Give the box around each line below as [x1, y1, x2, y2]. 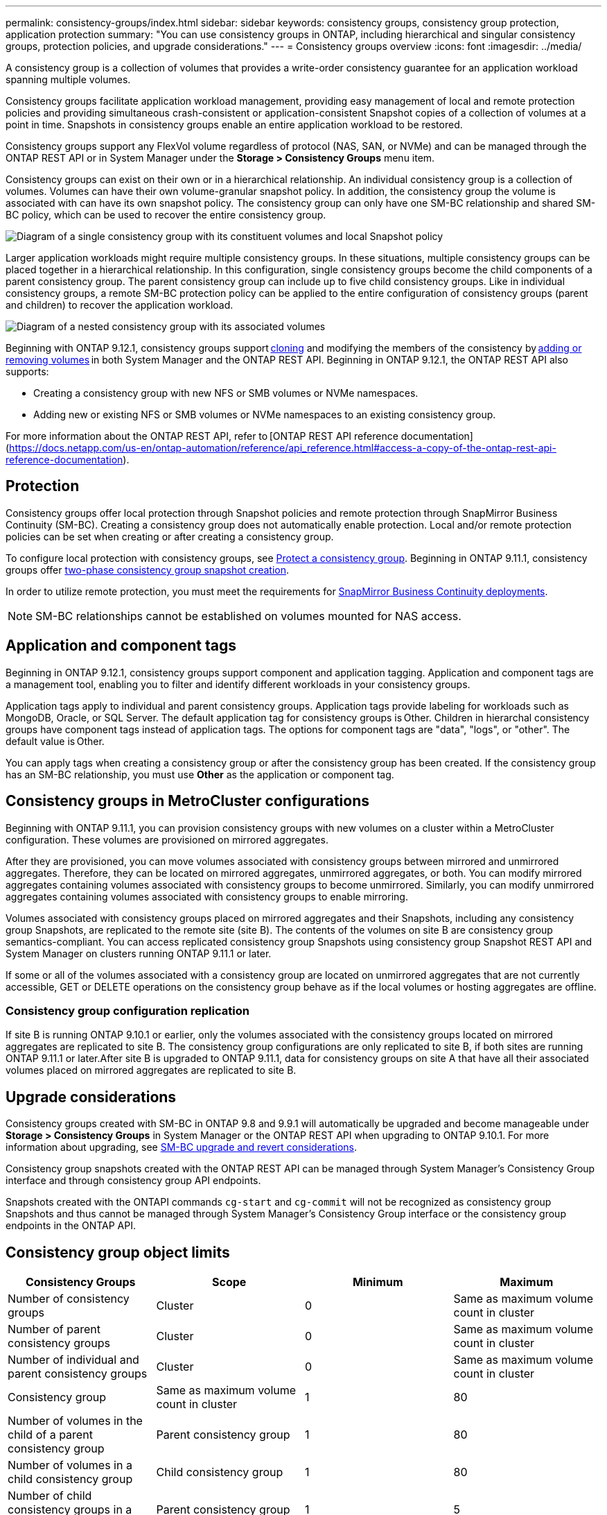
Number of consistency [8, 1291, 130, 1306]
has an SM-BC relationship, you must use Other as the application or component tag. [6, 768, 394, 780]
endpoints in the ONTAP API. [6, 1219, 136, 1232]
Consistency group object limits [6, 1243, 230, 1261]
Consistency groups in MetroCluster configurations [6, 792, 370, 810]
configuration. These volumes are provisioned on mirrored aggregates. [6, 833, 328, 846]
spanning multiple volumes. [6, 74, 131, 85]
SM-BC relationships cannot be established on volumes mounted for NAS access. [35, 608, 461, 623]
